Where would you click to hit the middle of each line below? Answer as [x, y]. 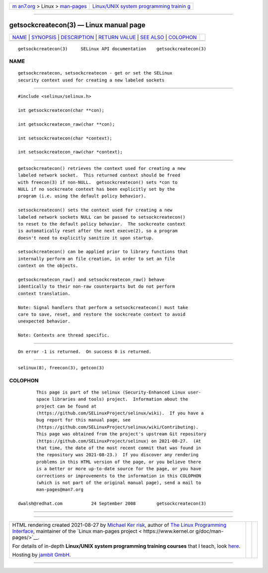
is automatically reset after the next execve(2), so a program [98, 231]
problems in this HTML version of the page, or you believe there [119, 462]
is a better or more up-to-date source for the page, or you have [119, 469]
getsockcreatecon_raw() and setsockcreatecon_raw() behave [91, 280]
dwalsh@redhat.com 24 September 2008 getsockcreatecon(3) [112, 504]
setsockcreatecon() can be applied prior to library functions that [103, 252]
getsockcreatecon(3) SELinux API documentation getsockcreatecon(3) [112, 49]
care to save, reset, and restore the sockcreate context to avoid [102, 314]
